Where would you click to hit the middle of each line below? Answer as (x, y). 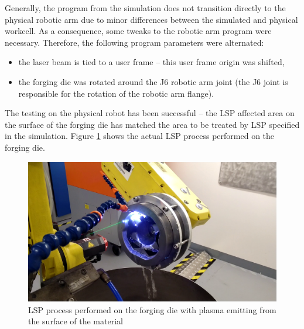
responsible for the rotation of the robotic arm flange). (116, 93)
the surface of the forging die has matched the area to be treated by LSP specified (152, 124)
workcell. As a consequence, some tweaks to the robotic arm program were (138, 31)
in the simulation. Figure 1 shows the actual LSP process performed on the (140, 136)
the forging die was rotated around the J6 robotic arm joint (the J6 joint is (153, 81)
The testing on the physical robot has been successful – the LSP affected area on (150, 113)
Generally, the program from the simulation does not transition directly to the (145, 8)
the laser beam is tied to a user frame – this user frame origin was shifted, (151, 62)
